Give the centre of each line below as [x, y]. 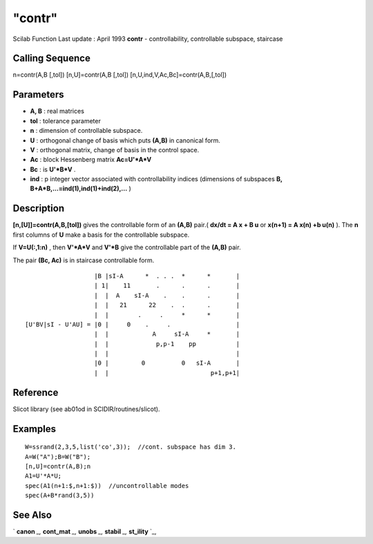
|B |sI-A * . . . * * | [167, 276]
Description [39, 209]
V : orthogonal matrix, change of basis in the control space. [115, 149]
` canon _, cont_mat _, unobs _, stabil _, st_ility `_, [85, 532]
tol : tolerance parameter [66, 120]
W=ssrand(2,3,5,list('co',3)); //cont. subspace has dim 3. [131, 447]
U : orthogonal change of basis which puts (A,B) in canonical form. [125, 140]
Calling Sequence [52, 58]
